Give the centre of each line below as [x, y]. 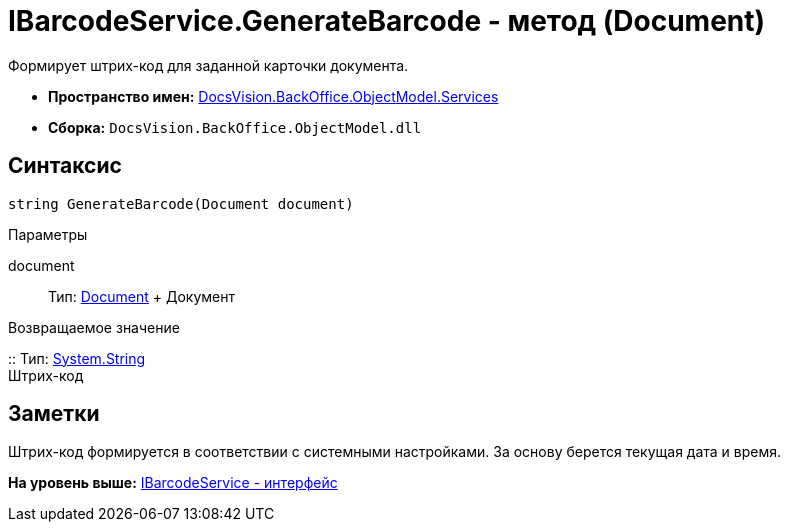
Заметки [54, 414]
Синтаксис [65, 166]
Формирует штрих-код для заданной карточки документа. [208, 65]
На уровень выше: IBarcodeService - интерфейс [173, 483]
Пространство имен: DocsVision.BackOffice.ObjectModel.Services [273, 96]
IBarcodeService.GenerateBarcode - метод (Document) [387, 21]
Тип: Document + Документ [141, 296]
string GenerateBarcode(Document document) [181, 203]
